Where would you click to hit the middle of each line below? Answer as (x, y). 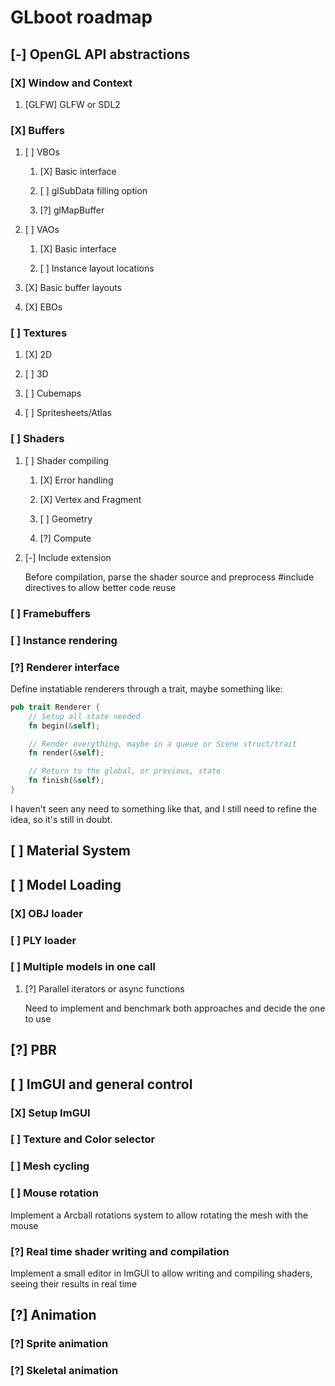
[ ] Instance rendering (64, 640)
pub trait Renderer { (55, 707)
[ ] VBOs (42, 152)
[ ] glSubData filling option (93, 191)
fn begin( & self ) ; (64, 726)
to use (38, 1018)
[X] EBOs (43, 307)
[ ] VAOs (42, 230)
